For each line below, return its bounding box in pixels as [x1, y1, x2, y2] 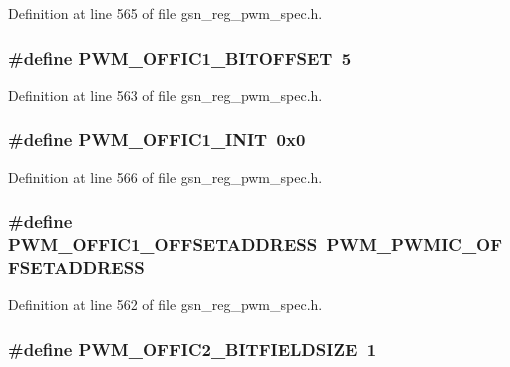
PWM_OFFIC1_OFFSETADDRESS [8, 232, 318, 257]
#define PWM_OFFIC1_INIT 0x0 [8, 127, 306, 152]
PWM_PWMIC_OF [326, 232, 503, 257]
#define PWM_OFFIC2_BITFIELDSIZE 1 [8, 336, 377, 361]
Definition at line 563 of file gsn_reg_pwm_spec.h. [8, 84, 323, 105]
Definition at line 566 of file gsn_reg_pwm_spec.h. [8, 166, 323, 187]
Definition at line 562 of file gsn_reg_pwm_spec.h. [8, 294, 323, 315]
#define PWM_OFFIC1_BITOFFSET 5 [8, 45, 352, 70]
